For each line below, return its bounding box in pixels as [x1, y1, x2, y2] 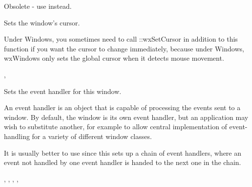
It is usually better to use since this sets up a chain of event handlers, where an [4, 147, 242, 158]
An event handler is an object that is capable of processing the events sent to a [4, 102, 241, 113]
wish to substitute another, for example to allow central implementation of [4, 121, 227, 132]
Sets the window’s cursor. [4, 17, 80, 27]
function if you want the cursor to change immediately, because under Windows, [4, 43, 244, 53]
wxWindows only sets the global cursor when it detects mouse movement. [4, 53, 224, 63]
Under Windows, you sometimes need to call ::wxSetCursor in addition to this [4, 34, 238, 44]
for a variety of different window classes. [32, 131, 152, 141]
